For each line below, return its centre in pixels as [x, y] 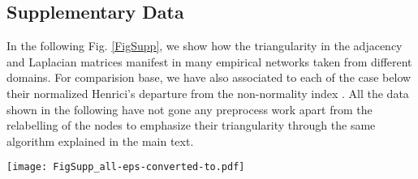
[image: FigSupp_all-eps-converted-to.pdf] [126, 167]
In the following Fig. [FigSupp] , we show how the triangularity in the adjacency [205, 46]
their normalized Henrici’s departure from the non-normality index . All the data [208, 93]
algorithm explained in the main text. [100, 141]
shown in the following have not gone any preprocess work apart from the [190, 109]
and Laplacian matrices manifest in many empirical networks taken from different [209, 61]
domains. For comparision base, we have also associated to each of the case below [209, 77]
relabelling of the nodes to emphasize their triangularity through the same [191, 125]
